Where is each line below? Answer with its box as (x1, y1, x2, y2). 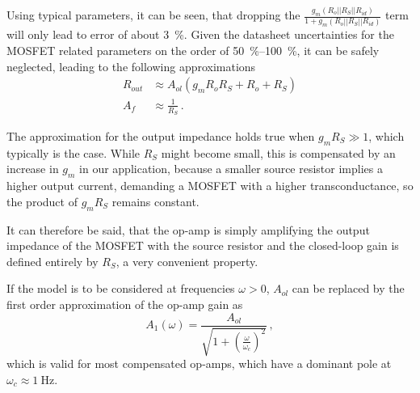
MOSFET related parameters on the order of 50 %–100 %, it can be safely (6, 42, 380, 58)
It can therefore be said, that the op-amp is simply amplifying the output (6, 221, 370, 238)
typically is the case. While (6, 144, 141, 161)
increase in (6, 160, 59, 177)
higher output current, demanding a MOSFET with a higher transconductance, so (6, 177, 414, 194)
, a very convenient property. (115, 252, 258, 269)
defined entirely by (6, 252, 99, 269)
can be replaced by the (292, 280, 405, 297)
